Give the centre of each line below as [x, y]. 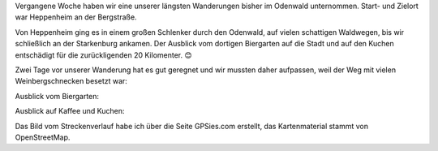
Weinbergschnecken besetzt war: [71, 81]
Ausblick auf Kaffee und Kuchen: [70, 111]
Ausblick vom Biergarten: [57, 96]
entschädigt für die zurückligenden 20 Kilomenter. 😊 [103, 55]
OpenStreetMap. [43, 137]
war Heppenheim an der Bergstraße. [76, 17]
